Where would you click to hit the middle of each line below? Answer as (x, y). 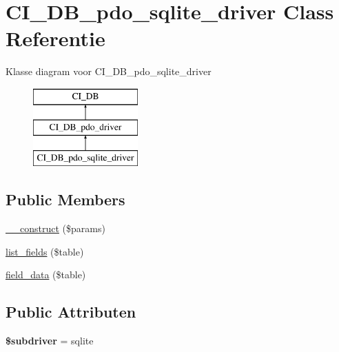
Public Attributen (71, 312)
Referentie (55, 38)
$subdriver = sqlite (50, 341)
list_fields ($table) (45, 251)
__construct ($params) (55, 228)
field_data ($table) (46, 275)
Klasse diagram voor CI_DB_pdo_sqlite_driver (109, 71)
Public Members (65, 199)
